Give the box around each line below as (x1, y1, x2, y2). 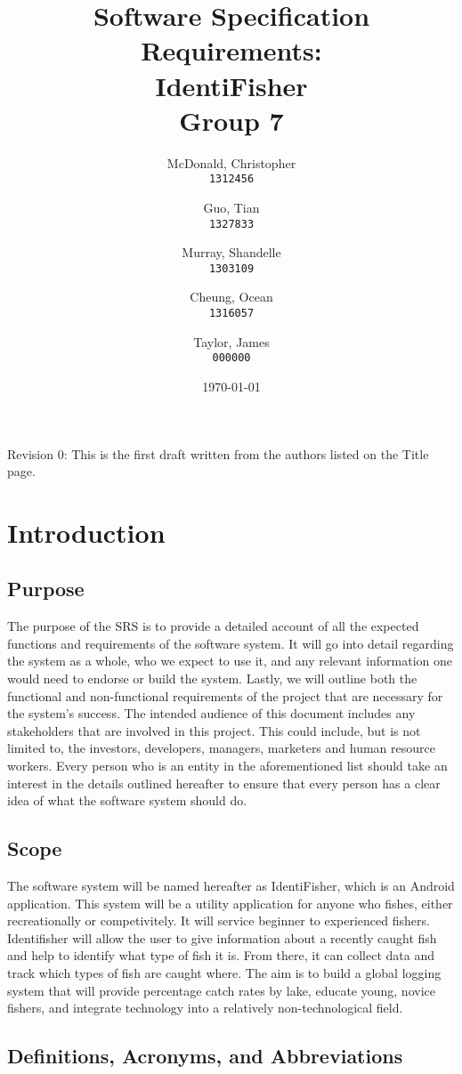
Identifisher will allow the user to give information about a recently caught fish (7, 928, 437, 947)
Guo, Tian (203, 198, 260, 216)
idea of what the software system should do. (7, 791, 247, 810)
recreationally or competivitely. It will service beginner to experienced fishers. (7, 911, 430, 930)
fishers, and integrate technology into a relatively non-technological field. (7, 998, 403, 1017)
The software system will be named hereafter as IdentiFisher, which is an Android (7, 876, 455, 895)
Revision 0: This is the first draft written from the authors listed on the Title (7, 444, 429, 463)
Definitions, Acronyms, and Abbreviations (7, 1042, 403, 1070)
